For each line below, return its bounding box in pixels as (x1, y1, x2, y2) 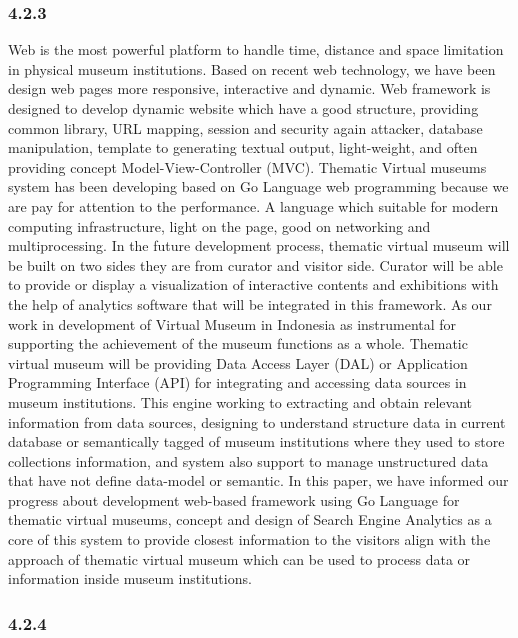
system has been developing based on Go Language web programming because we (8, 176, 509, 197)
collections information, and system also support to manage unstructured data (8, 450, 489, 471)
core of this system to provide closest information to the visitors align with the (8, 529, 491, 550)
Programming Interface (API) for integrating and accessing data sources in (8, 372, 467, 393)
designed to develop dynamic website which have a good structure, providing (8, 98, 479, 118)
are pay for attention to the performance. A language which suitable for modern (8, 195, 499, 216)
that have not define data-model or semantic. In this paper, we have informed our (8, 470, 509, 491)
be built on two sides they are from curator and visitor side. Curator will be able (8, 254, 503, 275)
